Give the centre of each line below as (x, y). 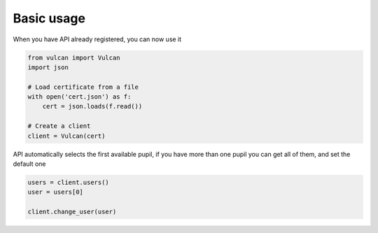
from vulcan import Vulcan (74, 57)
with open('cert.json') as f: (79, 97)
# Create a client (59, 126)
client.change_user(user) (72, 212)
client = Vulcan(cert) (66, 136)
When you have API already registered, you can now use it (97, 39)
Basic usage (49, 18)
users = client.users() (69, 183)
